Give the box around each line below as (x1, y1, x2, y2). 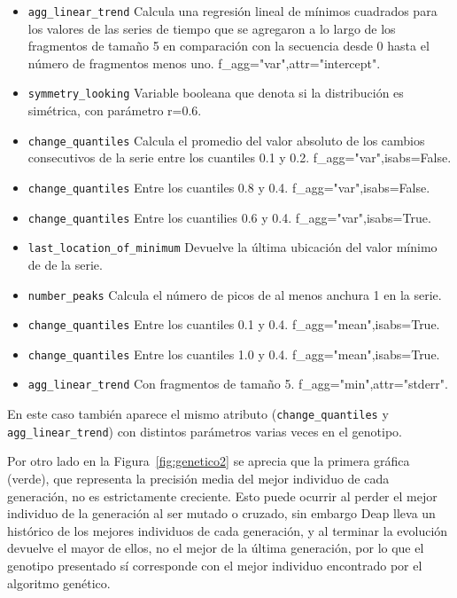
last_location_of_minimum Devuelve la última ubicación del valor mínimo (27, 238, 438, 256)
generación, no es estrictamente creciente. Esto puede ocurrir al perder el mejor (7, 486, 438, 505)
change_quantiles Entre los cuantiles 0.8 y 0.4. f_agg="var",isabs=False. (27, 177, 430, 196)
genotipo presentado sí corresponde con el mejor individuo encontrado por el (7, 556, 422, 574)
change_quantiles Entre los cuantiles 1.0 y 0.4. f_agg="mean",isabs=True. (27, 344, 440, 363)
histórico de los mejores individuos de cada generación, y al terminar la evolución (7, 521, 448, 539)
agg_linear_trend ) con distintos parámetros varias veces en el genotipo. (7, 421, 402, 440)
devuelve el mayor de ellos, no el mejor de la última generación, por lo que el (7, 539, 424, 557)
